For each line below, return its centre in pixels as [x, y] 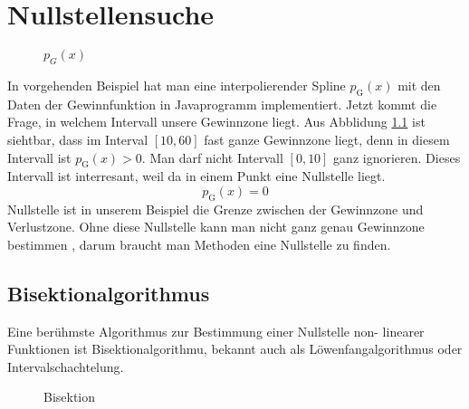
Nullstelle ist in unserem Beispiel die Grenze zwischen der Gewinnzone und [215, 209]
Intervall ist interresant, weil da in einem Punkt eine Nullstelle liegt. [196, 176]
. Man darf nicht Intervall [212, 157]
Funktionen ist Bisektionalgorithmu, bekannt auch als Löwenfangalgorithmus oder [235, 349]
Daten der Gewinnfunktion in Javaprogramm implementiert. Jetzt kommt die [222, 104]
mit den [419, 85]
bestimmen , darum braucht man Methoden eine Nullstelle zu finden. [199, 244]
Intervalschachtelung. [66, 366]
